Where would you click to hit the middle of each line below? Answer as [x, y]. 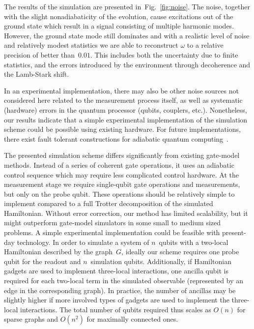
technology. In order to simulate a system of [83, 242]
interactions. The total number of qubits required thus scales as [116, 309]
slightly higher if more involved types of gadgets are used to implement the [117, 300]
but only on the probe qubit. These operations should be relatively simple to [119, 194]
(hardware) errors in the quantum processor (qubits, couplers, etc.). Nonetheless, [126, 109]
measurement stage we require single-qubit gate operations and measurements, [122, 184]
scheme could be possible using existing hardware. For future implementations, [122, 129]
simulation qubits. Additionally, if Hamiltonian [161, 261]
